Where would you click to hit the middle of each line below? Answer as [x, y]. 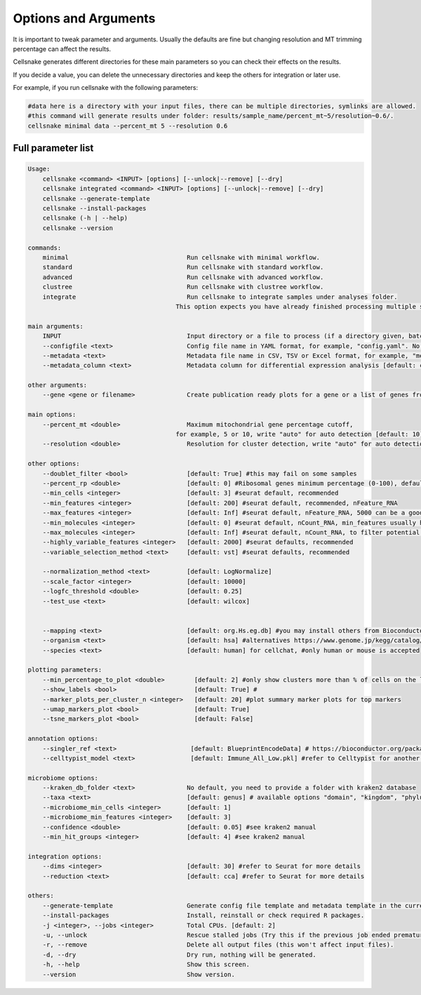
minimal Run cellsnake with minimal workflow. [181, 257]
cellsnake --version [78, 228]
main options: [52, 415]
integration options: [65, 856]
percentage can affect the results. [62, 48]
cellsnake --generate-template [96, 199]
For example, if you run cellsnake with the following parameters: [106, 88]
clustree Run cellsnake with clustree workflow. [183, 287]
